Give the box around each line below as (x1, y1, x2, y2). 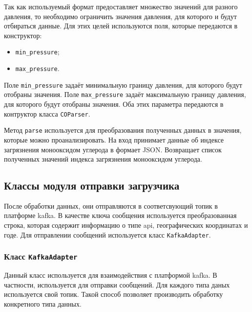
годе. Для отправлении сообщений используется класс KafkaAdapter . (4, 229, 211, 240)
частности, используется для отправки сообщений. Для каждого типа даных (4, 279, 230, 289)
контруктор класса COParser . (4, 108, 90, 119)
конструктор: (4, 30, 42, 40)
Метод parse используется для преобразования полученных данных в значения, (4, 125, 242, 135)
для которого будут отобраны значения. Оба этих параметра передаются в (4, 99, 224, 109)
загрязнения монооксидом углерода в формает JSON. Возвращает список (4, 144, 222, 154)
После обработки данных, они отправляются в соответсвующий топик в (4, 200, 218, 211)
